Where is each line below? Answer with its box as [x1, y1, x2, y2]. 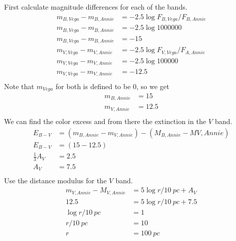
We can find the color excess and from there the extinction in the [4, 115, 206, 126]
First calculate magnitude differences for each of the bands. [4, 2, 187, 12]
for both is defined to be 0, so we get [56, 81, 170, 91]
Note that [4, 81, 34, 91]
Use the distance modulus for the [4, 175, 107, 185]
